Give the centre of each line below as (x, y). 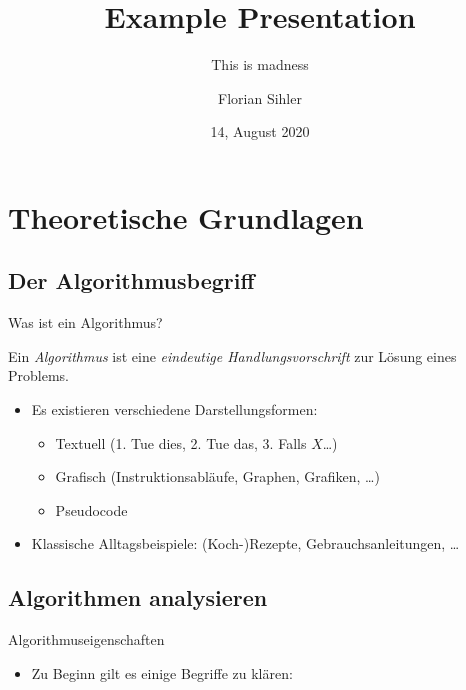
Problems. (38, 375)
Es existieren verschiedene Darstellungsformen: (174, 409)
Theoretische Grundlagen (186, 216)
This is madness (260, 64)
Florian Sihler (260, 97)
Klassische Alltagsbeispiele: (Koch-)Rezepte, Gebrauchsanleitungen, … (245, 543)
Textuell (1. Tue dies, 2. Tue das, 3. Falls (181, 442)
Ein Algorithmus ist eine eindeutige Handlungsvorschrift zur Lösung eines (232, 355)
